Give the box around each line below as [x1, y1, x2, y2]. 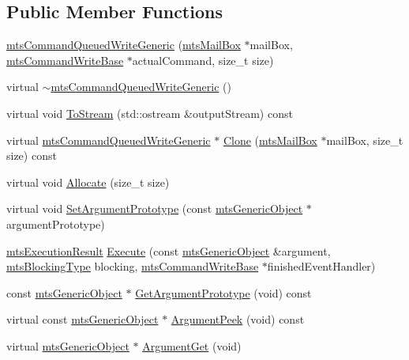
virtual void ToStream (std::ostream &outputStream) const [6, 104, 293, 121]
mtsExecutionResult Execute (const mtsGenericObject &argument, [6, 242, 331, 259]
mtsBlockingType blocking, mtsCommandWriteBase [6, 258, 259, 275]
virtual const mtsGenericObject [6, 311, 159, 328]
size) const [6, 147, 57, 164]
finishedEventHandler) [267, 258, 376, 275]
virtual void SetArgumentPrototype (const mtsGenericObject [6, 200, 303, 217]
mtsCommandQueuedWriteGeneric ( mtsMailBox [6, 36, 241, 53]
